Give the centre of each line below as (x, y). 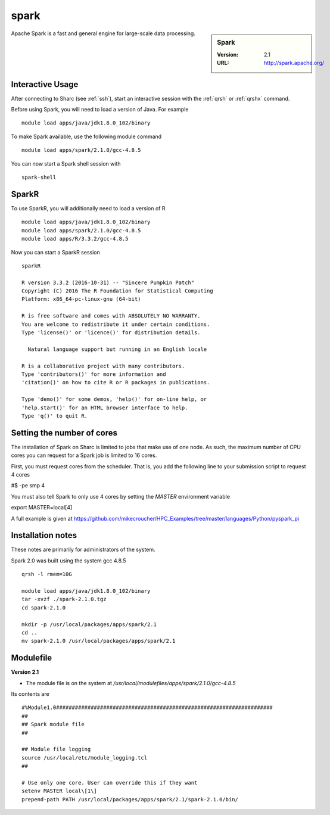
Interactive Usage (45, 84)
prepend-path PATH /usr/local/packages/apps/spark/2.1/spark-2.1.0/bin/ (130, 799)
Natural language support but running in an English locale (117, 349)
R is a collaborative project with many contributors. (103, 366)
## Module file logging (56, 749)
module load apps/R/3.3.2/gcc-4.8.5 (75, 239)
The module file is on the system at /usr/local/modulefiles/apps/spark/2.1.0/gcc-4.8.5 (131, 683)
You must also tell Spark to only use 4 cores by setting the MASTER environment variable (121, 496)
